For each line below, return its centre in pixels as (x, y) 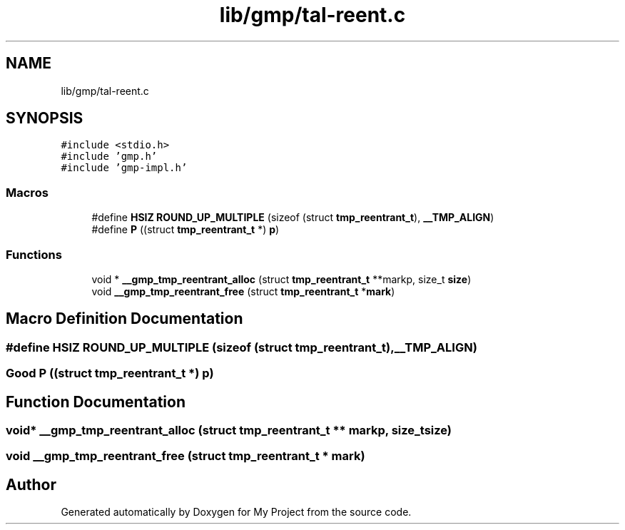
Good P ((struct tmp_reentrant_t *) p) (110, 373)
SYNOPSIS (45, 118)
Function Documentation (96, 402)
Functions (34, 254)
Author (31, 484)
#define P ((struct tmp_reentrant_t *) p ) (186, 230)
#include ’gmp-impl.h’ (124, 168)
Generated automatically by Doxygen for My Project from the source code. (236, 512)
